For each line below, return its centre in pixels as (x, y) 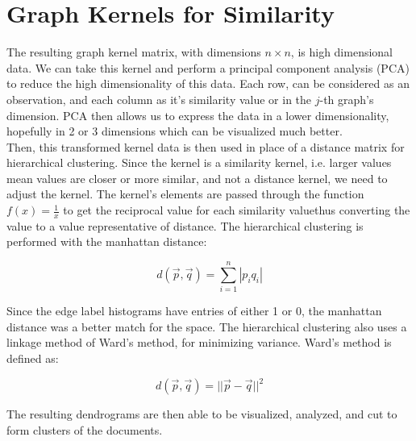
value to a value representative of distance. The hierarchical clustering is (185, 225)
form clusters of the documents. (85, 429)
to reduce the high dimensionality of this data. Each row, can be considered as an (208, 83)
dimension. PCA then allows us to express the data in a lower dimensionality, (198, 115)
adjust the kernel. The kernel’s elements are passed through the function (185, 194)
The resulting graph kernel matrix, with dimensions (134, 52)
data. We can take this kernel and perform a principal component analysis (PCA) (208, 67)
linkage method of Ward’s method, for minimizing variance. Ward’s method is (199, 342)
